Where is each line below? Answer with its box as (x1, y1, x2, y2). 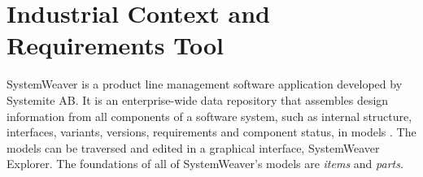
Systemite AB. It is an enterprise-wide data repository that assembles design (7, 91, 389, 108)
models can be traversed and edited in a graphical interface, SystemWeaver (7, 139, 380, 156)
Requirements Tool (7, 28, 225, 62)
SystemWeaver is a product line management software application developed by (7, 76, 403, 93)
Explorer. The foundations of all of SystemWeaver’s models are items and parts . (7, 155, 403, 172)
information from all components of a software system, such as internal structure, (7, 107, 412, 124)
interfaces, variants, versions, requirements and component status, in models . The (7, 123, 416, 140)
